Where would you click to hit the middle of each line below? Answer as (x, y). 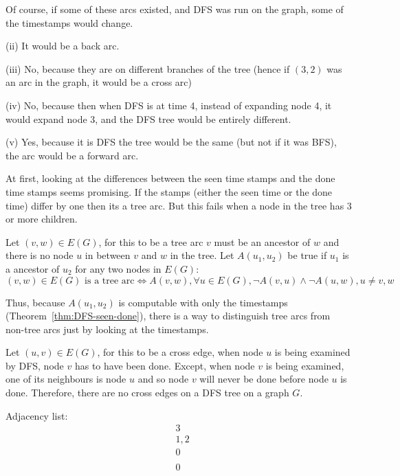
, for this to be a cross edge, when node (180, 352)
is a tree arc (110, 281)
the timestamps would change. (69, 22)
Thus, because (35, 302)
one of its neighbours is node (66, 379)
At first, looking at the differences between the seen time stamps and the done (170, 178)
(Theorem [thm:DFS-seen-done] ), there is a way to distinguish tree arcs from (168, 316)
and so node (163, 379)
